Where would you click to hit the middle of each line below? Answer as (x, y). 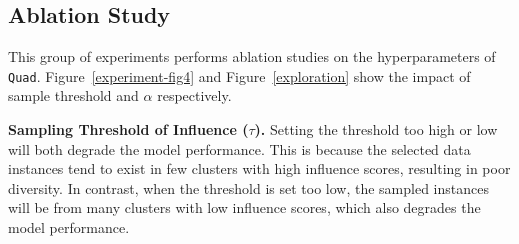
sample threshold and (73, 95)
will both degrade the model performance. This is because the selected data (239, 148)
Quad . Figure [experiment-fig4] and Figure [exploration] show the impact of (239, 75)
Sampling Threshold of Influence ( (128, 129)
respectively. (194, 95)
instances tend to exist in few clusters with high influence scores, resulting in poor (259, 168)
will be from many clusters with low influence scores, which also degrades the (244, 207)
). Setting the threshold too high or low (376, 129)
